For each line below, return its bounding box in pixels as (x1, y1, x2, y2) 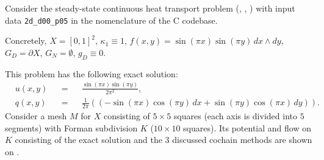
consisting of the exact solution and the (15, 133, 162, 146)
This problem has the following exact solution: (5, 67, 178, 80)
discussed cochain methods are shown (172, 133, 312, 146)
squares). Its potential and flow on (183, 121, 311, 134)
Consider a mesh (5, 110, 67, 122)
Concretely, (5, 34, 47, 47)
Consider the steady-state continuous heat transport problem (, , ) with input (5, 2, 295, 14)
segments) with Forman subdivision (5, 121, 138, 134)
